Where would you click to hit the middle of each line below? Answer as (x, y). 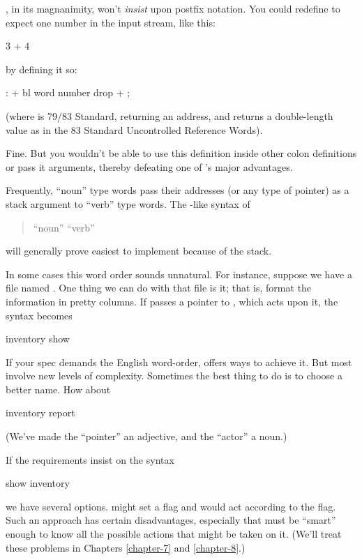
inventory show (38, 339)
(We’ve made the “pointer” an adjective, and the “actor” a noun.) (146, 436)
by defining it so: (42, 69)
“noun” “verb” (64, 227)
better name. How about (58, 389)
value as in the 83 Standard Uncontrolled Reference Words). (134, 129)
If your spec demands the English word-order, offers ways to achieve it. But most (179, 362)
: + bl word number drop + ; (68, 92)
